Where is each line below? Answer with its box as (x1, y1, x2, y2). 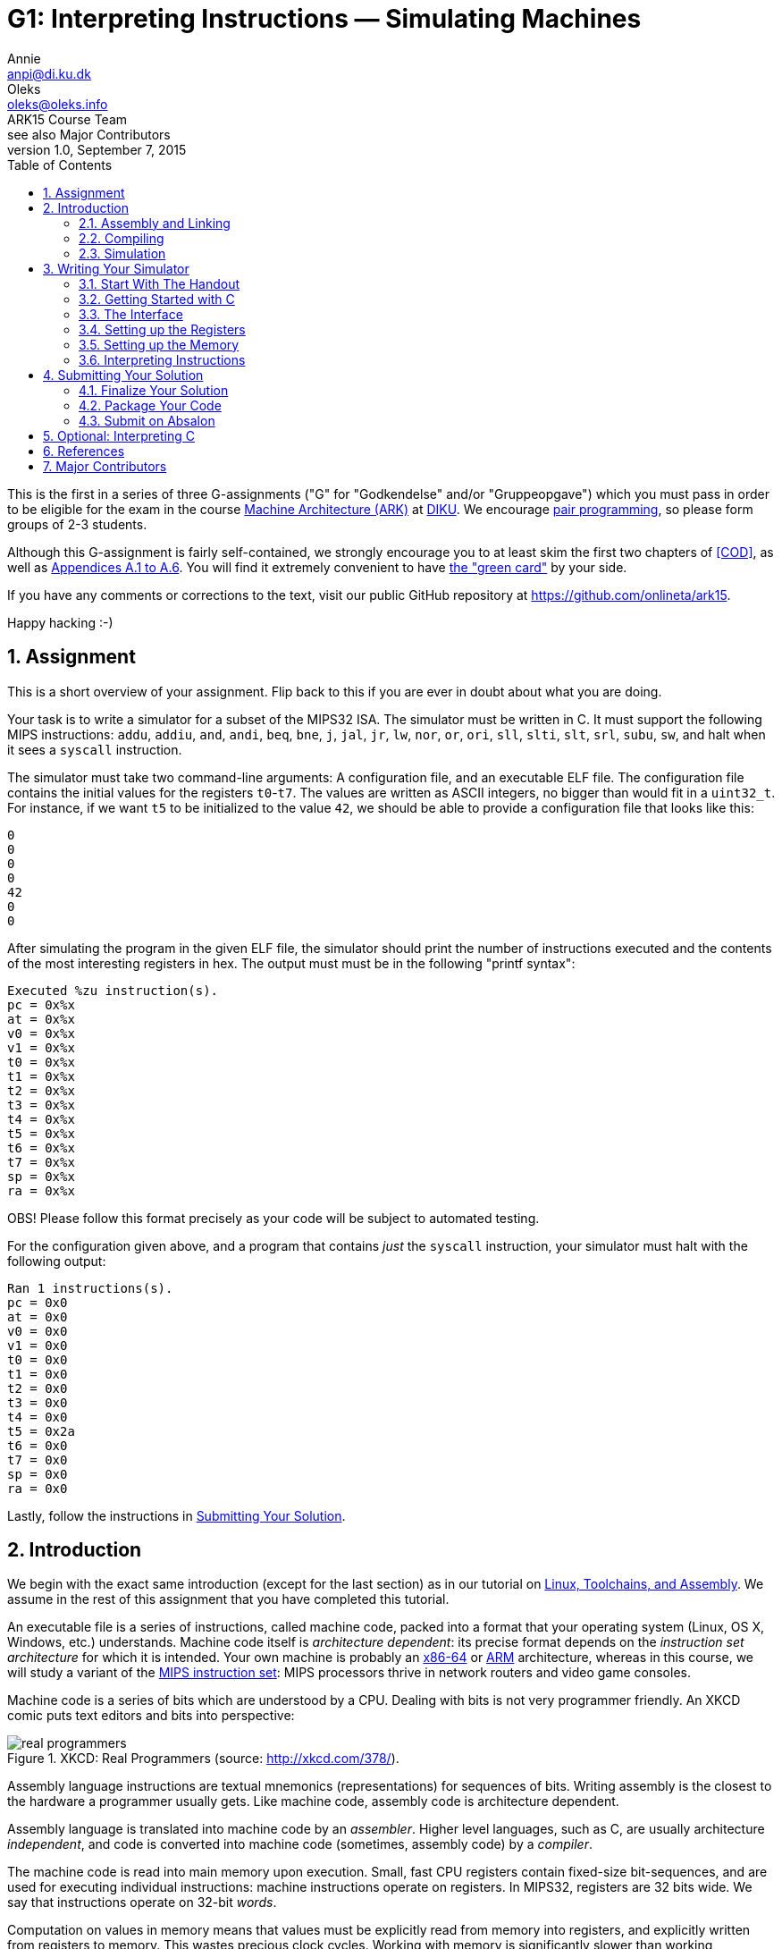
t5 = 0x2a (7, 1423, 75, 1439)
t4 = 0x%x (7, 1111, 75, 1126)
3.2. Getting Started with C (79, 291, 235, 307)
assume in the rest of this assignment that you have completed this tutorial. (7, 1591, 450, 1607)
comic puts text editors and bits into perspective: (7, 1708, 295, 1724)
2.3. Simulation (79, 245, 166, 261)
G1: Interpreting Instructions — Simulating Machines (7, 4, 642, 34)
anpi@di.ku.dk (7, 65, 91, 81)
